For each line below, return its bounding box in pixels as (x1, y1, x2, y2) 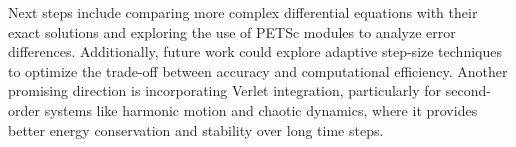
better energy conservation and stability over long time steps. (8, 119, 384, 140)
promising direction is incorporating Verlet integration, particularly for (8, 80, 442, 101)
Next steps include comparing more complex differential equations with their (8, 2, 478, 22)
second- (445, 80, 491, 101)
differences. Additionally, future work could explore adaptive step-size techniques (8, 41, 502, 62)
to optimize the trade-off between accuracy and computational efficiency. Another (8, 60, 508, 81)
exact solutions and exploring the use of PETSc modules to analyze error (8, 21, 456, 42)
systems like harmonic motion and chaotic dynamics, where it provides (44, 99, 478, 120)
